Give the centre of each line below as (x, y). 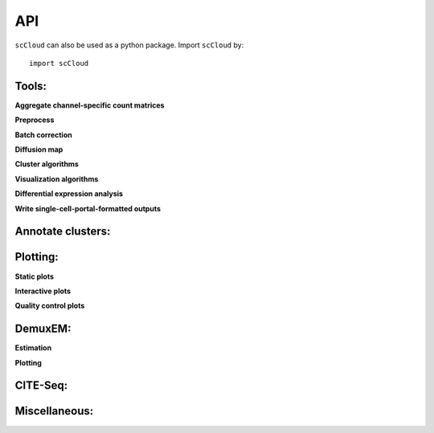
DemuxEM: (43, 329)
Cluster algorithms (47, 164)
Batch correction (43, 135)
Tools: (31, 86)
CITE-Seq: (41, 386)
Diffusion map (39, 149)
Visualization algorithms (57, 179)
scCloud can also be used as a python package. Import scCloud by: (129, 45)
